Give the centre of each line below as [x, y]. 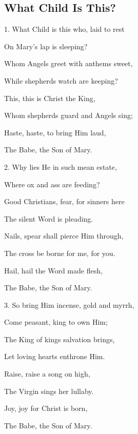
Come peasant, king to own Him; [56, 322]
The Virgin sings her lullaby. [49, 391]
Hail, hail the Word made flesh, [53, 270]
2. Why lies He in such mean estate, [61, 166]
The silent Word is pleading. [49, 218]
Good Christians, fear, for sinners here [64, 201]
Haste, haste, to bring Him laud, [55, 132]
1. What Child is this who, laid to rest [64, 29]
